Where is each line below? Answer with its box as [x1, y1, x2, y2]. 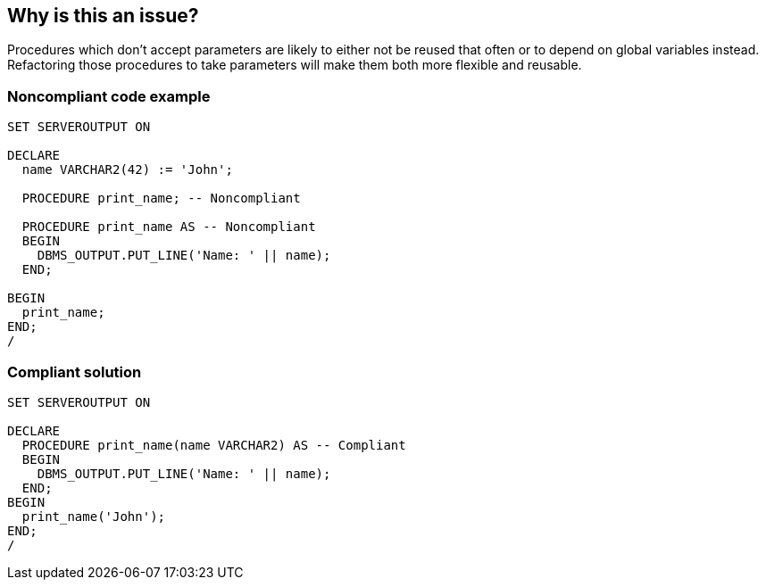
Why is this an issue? [7, 4, 199, 27]
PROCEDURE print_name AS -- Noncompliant [21, 219, 316, 235]
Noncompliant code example [7, 87, 211, 105]
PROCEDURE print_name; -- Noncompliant [21, 191, 301, 206]
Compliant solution [7, 362, 142, 381]
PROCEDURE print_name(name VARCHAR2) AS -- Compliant [21, 437, 406, 452]
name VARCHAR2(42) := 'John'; [21, 162, 233, 178]
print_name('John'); [21, 508, 166, 524]
